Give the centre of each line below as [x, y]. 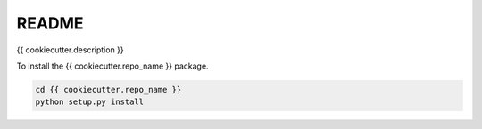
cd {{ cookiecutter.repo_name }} [108, 89]
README [50, 23]
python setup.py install [90, 102]
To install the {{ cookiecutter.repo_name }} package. [112, 66]
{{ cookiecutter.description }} [70, 50]
